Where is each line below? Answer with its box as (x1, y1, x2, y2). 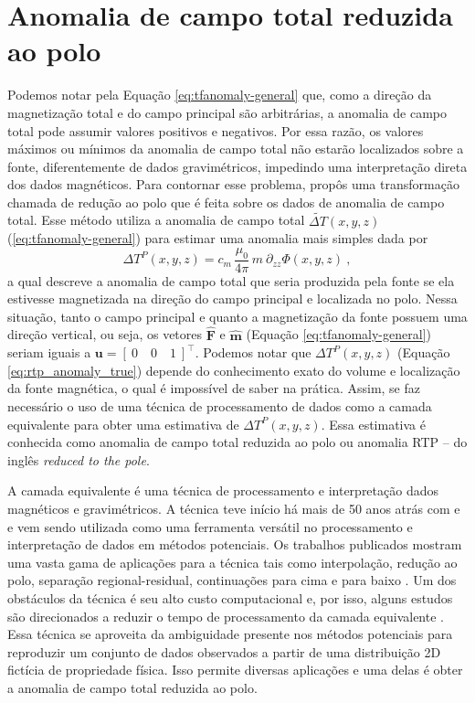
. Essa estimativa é (321, 414, 426, 433)
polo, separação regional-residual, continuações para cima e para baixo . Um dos (7, 570, 457, 590)
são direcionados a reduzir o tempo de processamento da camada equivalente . (7, 606, 444, 625)
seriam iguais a (7, 343, 91, 362)
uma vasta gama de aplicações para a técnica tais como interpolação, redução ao (7, 552, 458, 571)
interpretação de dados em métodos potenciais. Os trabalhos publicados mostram (7, 535, 462, 554)
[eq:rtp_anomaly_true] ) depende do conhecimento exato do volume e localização (7, 360, 460, 379)
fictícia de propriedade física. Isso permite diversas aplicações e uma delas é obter (7, 660, 463, 679)
